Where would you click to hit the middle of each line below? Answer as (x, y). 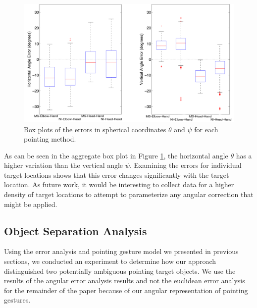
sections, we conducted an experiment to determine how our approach (110, 261)
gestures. (17, 300)
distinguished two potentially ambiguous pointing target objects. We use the (120, 271)
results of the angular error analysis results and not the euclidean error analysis (125, 281)
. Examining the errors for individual (185, 165)
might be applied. (31, 204)
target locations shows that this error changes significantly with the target (117, 175)
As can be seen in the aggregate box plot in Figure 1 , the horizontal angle (116, 155)
